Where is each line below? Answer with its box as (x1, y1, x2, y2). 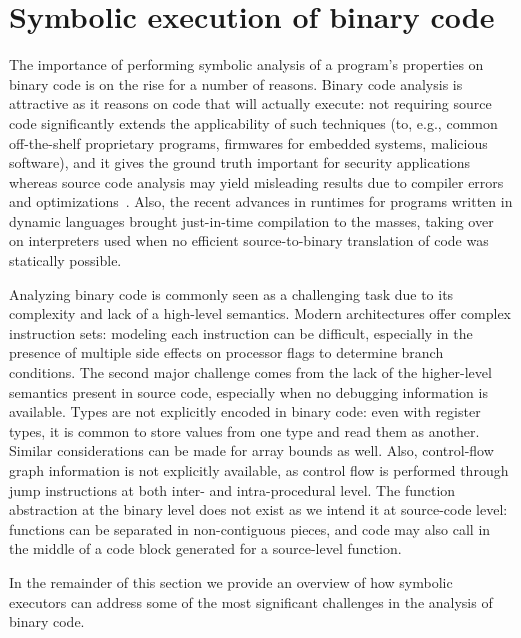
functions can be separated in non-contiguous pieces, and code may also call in (9, 518, 491, 539)
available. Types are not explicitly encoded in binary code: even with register (9, 401, 481, 422)
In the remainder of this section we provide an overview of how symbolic (9, 571, 453, 592)
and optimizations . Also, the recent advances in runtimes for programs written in (9, 191, 513, 212)
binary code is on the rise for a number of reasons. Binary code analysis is (9, 73, 463, 94)
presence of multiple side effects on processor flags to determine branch (9, 342, 444, 363)
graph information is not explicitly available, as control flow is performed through (9, 460, 509, 480)
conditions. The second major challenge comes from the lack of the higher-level (9, 362, 492, 383)
